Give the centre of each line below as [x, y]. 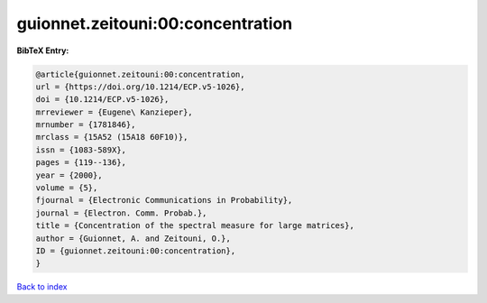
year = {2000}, [69, 175]
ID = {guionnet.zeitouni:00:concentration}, [136, 251]
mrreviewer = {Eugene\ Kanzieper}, [114, 112]
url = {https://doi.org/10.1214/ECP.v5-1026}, [140, 87]
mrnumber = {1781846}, [86, 125]
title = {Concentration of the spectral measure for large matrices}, [195, 226]
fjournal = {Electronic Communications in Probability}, [164, 200]
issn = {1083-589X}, [81, 150]
